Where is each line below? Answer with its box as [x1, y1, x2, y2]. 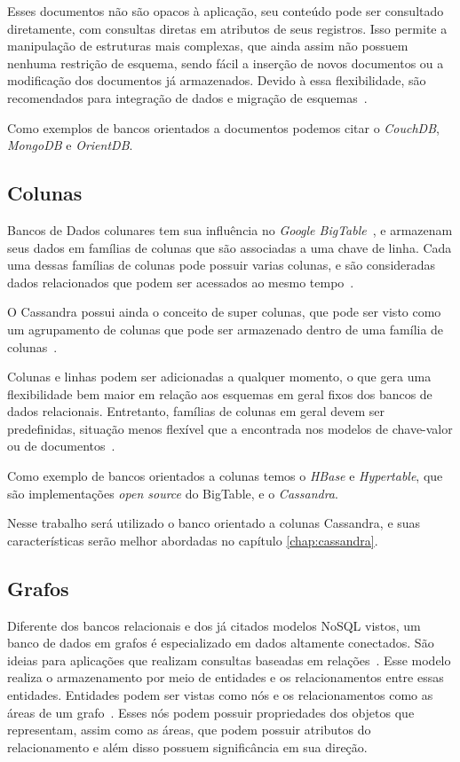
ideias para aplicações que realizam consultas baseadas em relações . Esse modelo [7, 650, 451, 669]
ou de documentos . [7, 436, 115, 455]
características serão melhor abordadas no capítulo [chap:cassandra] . [7, 530, 378, 549]
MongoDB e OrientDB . [7, 136, 133, 154]
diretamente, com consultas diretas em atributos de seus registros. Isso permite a [7, 19, 448, 37]
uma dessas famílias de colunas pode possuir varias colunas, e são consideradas [7, 255, 436, 274]
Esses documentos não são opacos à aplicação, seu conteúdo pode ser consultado [7, 2, 444, 20]
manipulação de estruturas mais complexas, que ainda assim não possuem [7, 36, 408, 55]
